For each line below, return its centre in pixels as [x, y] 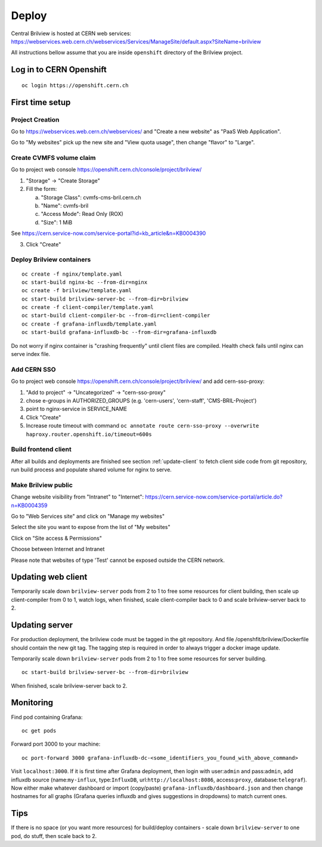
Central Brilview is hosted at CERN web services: [71, 33]
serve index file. [31, 354]
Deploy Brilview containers [51, 259]
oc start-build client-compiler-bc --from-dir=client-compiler [116, 316]
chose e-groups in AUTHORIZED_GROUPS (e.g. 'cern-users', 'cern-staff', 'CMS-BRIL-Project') [141, 400]
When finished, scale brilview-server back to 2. [69, 685]
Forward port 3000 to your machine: [56, 744]
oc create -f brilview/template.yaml [77, 290]
